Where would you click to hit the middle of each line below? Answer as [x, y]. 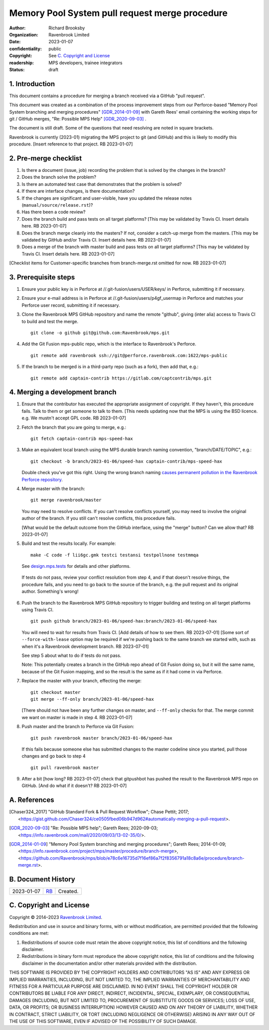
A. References [32, 800]
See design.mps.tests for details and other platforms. [76, 566]
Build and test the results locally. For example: [69, 543]
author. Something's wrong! [50, 591]
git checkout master [56, 692]
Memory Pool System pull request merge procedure [118, 13]
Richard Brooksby [67, 28]
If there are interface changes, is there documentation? [78, 191]
